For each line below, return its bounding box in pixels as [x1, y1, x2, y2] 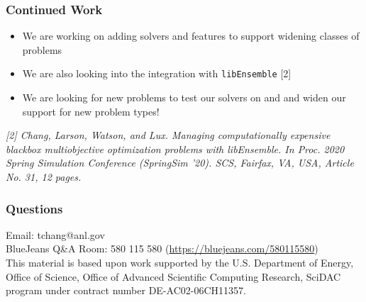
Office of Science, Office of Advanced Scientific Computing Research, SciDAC [6, 269, 341, 284]
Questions [6, 199, 63, 217]
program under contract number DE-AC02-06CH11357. [6, 283, 246, 298]
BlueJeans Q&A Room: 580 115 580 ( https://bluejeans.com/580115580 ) [6, 241, 318, 256]
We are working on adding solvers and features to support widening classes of [22, 28, 360, 43]
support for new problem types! [22, 104, 160, 118]
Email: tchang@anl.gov [6, 227, 105, 242]
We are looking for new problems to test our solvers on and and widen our [22, 90, 346, 105]
